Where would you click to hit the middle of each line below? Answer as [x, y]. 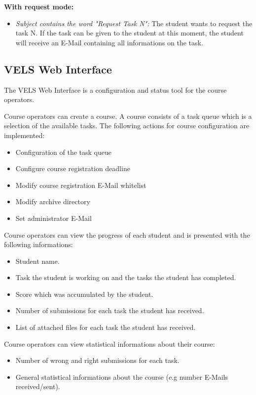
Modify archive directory [53, 201]
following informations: [38, 244]
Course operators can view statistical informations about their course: [110, 343]
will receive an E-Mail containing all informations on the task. [109, 42]
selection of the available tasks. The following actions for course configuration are [127, 126]
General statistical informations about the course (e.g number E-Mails [122, 377]
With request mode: [39, 6]
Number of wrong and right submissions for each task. [97, 360]
